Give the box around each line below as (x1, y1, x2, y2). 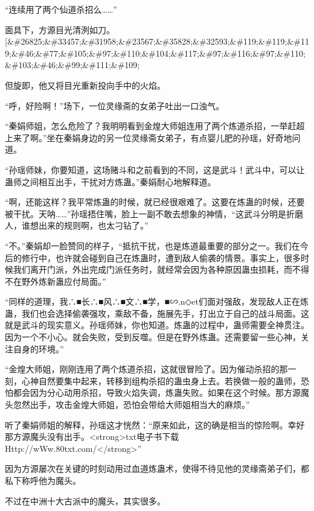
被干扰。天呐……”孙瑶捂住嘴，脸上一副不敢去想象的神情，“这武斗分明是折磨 (5, 207, 303, 220)
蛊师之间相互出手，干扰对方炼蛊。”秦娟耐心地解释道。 (5, 175, 216, 188)
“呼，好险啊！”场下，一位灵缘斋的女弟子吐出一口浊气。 (5, 99, 225, 112)
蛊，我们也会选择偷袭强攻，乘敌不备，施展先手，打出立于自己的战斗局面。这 (5, 306, 309, 319)
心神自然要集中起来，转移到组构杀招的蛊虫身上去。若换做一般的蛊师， (21, 374, 301, 387)
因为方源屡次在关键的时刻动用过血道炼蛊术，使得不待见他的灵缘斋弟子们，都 (5, 462, 309, 475)
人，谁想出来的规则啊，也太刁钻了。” (5, 219, 149, 232)
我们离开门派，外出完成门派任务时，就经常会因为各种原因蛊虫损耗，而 (13, 263, 292, 276)
